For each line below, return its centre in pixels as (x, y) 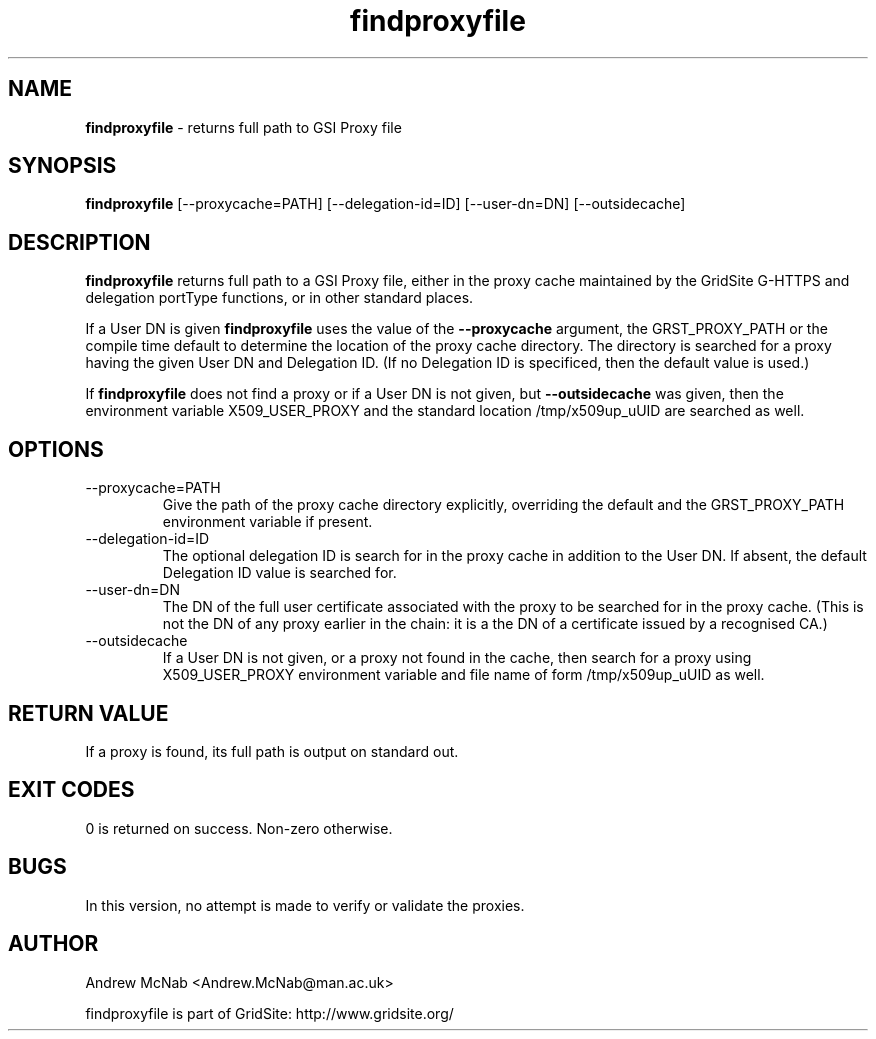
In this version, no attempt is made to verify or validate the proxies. (305, 905)
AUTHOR (53, 944)
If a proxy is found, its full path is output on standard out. (272, 751)
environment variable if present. (267, 522)
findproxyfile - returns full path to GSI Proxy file (243, 127)
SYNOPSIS (62, 166)
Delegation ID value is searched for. (279, 573)
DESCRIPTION (79, 242)
